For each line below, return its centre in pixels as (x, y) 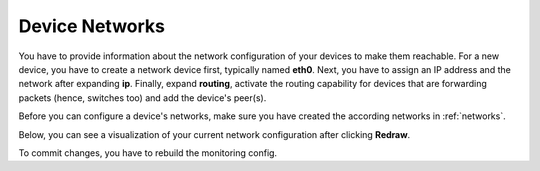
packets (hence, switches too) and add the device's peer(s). (142, 97)
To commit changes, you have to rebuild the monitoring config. (148, 152)
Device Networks (91, 26)
